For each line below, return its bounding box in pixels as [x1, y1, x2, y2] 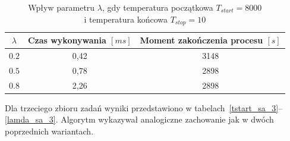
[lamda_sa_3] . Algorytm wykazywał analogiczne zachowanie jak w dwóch [5, 113, 274, 126]
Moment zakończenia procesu [140, 34, 263, 46]
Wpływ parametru [28, 1, 95, 13]
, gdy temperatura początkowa [102, 1, 213, 13]
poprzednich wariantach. [5, 124, 94, 137]
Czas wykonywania [27, 34, 106, 46]
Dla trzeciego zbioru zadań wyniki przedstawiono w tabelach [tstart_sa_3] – [5, 101, 283, 114]
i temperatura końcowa [84, 12, 168, 25]
